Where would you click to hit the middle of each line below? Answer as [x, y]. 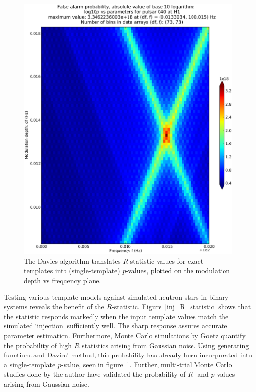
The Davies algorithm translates [72, 261]
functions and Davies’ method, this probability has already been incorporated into [128, 355]
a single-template [30, 364]
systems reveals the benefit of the [54, 306]
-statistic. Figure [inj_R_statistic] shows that [181, 306]
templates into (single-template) [72, 270]
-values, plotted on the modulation [178, 270]
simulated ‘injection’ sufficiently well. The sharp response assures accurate [116, 326]
